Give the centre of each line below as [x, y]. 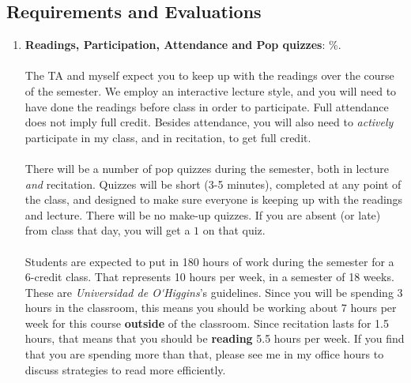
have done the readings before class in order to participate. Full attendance [207, 106]
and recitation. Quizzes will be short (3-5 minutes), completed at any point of [213, 184]
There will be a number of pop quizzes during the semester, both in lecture [207, 168]
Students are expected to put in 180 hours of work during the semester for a [209, 261]
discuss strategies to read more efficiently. [125, 369]
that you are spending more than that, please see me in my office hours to [204, 354]
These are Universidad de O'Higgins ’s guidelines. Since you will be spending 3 [214, 292]
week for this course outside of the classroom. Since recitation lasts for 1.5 [207, 323]
